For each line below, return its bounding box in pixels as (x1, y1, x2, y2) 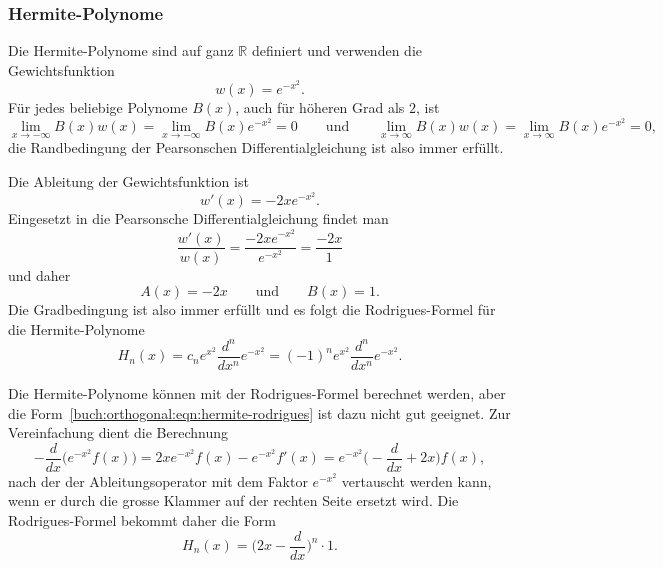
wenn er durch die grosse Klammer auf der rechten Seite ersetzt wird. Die (8, 490, 459, 511)
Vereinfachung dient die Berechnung (8, 422, 229, 443)
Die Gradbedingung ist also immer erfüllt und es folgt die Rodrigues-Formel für (8, 299, 496, 320)
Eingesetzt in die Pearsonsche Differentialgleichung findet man (8, 208, 389, 229)
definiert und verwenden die (251, 40, 422, 61)
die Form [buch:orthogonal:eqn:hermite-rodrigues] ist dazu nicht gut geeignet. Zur (8, 402, 511, 423)
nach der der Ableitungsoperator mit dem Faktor (8, 470, 308, 491)
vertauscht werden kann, (341, 470, 492, 491)
